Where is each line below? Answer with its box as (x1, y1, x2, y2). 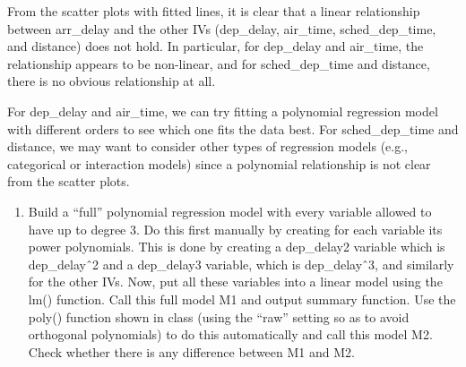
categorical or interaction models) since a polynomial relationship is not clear (7, 154, 431, 173)
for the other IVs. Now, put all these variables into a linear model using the (28, 272, 443, 291)
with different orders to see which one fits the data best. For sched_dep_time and (7, 119, 459, 138)
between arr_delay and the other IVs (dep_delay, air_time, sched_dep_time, (7, 19, 436, 38)
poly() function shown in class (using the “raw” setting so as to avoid (28, 307, 410, 326)
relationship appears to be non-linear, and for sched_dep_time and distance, (7, 54, 430, 73)
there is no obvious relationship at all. (7, 72, 216, 90)
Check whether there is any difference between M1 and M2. (28, 342, 355, 361)
